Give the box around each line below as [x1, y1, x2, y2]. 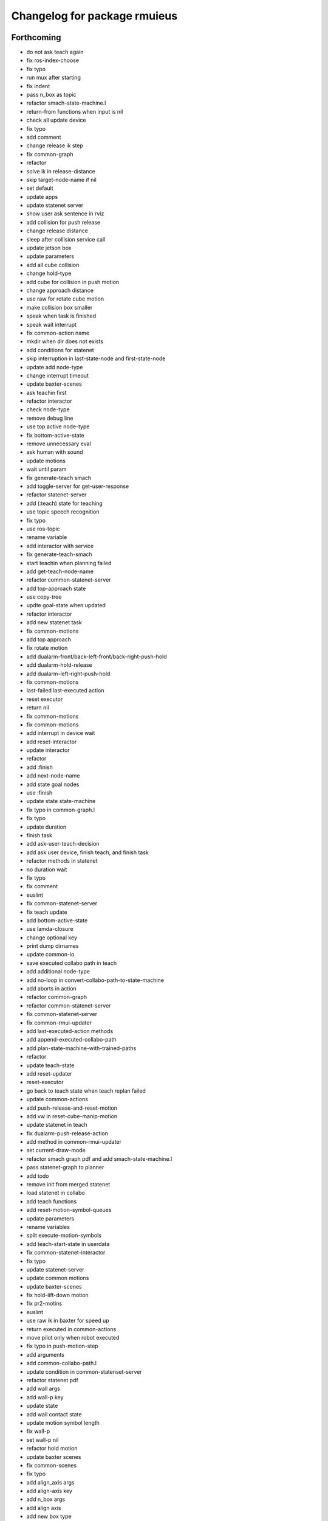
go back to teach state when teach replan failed [26, 1087, 146, 1095]
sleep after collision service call [26, 235, 106, 243]
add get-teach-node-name [26, 568, 94, 575]
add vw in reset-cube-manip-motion [26, 1112, 118, 1119]
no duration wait [26, 866, 67, 873]
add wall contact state [26, 1410, 82, 1418]
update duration [26, 823, 67, 830]
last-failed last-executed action [26, 687, 104, 694]
